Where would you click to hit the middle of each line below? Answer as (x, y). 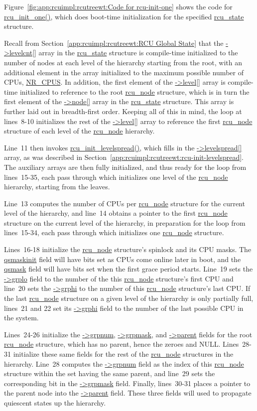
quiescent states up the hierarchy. (55, 402)
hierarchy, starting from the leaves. (57, 187)
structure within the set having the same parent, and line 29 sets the (110, 373)
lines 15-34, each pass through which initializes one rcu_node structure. (114, 232)
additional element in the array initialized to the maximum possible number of (124, 72)
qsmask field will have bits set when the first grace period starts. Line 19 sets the (128, 269)
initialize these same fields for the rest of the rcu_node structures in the (123, 354)
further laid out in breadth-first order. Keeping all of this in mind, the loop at (123, 111)
